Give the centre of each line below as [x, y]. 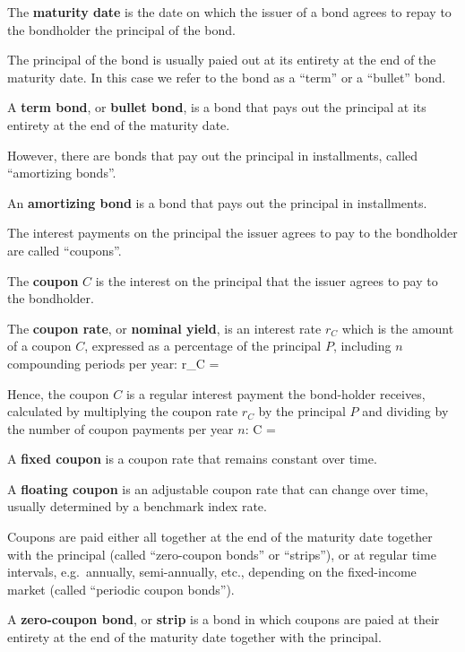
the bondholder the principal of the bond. [121, 29]
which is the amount [398, 328]
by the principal [302, 411]
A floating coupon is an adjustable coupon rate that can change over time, [218, 488]
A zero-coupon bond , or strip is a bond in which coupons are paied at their [224, 619]
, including [362, 346]
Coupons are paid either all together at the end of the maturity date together [220, 537]
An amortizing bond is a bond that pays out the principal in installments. [217, 202]
